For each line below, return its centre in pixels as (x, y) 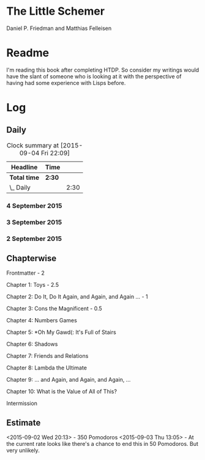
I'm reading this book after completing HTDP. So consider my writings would (103, 70)
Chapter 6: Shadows (32, 344)
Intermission (22, 403)
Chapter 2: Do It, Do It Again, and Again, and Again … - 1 (77, 297)
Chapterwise (32, 258)
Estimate (24, 422)
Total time (24, 177)
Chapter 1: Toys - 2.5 (33, 285)
